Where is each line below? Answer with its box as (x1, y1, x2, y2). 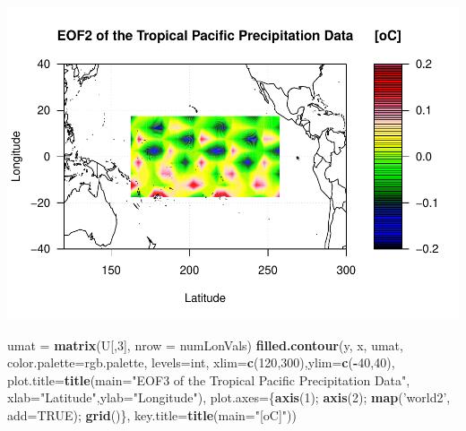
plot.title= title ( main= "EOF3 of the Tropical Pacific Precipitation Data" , (7, 370, 410, 389)
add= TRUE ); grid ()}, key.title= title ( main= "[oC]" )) (7, 405, 298, 424)
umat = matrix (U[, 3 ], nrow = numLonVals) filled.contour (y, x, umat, (7, 335, 403, 354)
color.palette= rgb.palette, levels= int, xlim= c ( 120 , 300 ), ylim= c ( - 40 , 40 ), (7, 353, 395, 372)
